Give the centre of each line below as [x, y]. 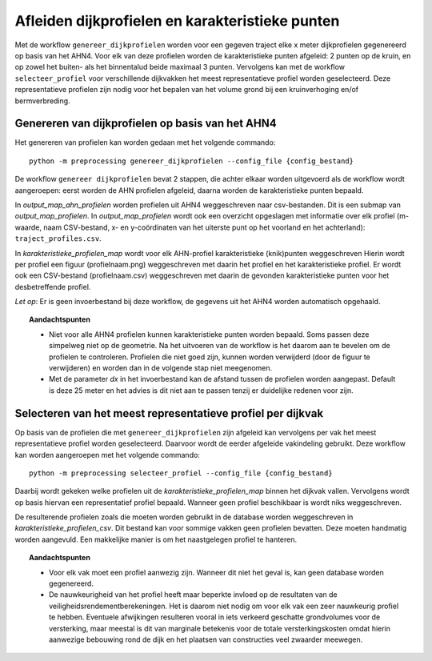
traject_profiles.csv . [58, 238]
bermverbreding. [43, 101]
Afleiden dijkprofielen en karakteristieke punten [177, 21]
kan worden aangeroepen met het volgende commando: [107, 455]
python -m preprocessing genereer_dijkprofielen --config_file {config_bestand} [192, 161]
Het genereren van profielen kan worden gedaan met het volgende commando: [145, 142]
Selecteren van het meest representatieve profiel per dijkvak [169, 413]
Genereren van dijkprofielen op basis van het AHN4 [146, 124]
